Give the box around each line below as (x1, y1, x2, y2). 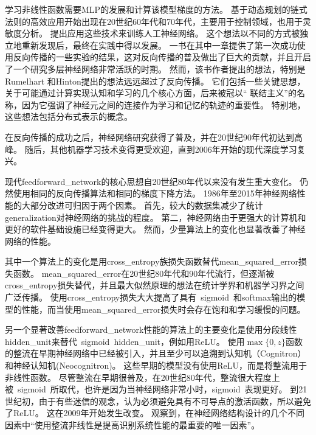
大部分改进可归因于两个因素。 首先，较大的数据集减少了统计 (21, 198, 263, 211)
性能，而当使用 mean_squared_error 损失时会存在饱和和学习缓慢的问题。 (21, 302, 306, 315)
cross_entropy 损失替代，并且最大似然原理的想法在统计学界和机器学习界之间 (5, 279, 304, 291)
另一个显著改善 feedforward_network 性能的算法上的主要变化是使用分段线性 (5, 323, 297, 336)
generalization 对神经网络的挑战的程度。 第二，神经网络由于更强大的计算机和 (5, 211, 306, 223)
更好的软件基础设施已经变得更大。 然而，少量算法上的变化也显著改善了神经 (5, 223, 306, 235)
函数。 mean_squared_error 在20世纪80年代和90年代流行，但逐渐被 (13, 266, 275, 279)
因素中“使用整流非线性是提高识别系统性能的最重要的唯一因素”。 (5, 419, 260, 431)
